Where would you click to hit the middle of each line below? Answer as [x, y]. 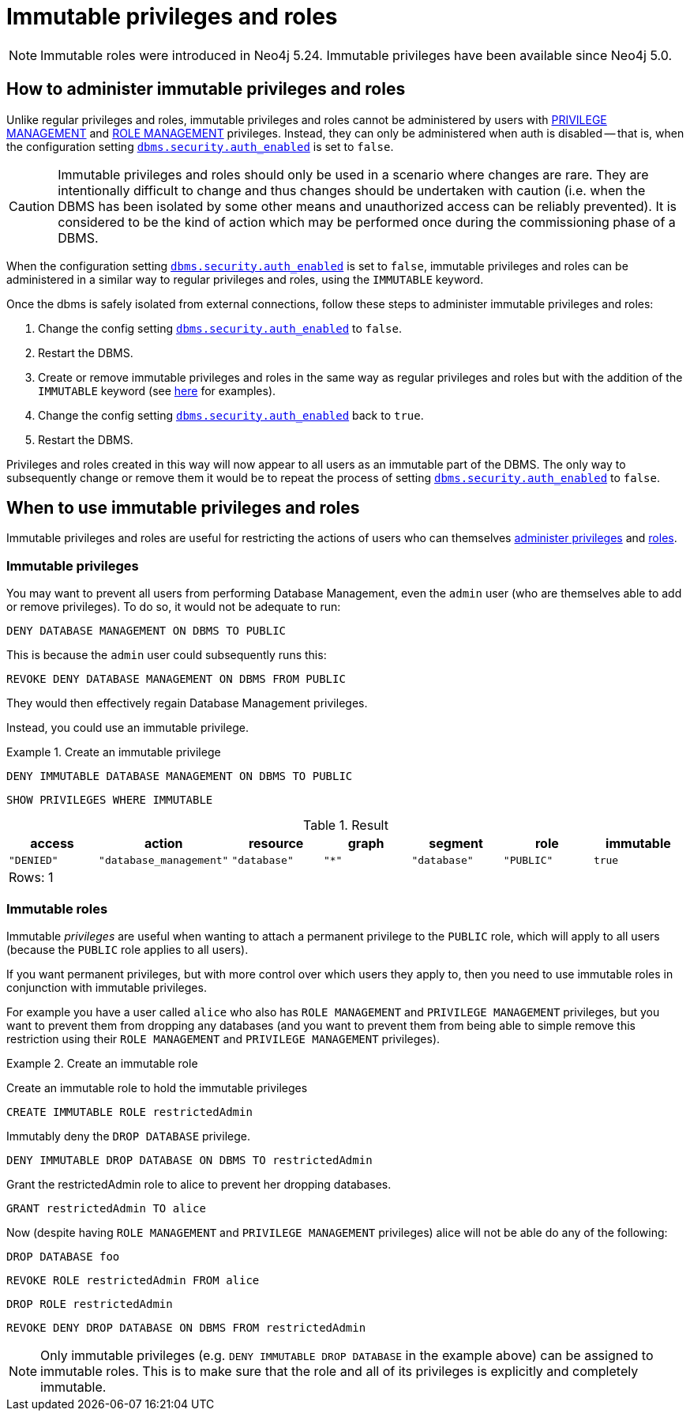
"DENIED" [34, 861]
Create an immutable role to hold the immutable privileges [157, 1087]
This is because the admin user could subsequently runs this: [167, 655]
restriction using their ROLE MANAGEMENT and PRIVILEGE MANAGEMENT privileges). [223, 1038]
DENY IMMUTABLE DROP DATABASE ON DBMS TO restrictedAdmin [189, 1160]
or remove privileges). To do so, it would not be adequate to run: [174, 607]
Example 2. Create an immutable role [102, 1063]
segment [456, 844]
